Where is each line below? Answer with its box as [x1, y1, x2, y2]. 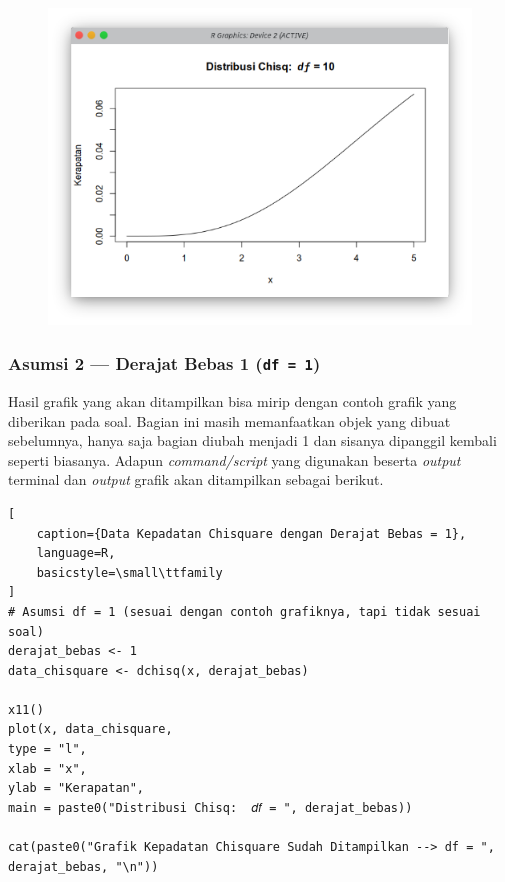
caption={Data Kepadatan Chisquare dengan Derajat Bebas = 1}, [36, 526, 467, 541]
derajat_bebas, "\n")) [8, 859, 159, 874]
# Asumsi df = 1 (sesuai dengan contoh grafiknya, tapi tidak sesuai [8, 604, 481, 619]
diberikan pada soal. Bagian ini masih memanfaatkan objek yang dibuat [8, 410, 451, 431]
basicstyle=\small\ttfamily [36, 565, 223, 580]
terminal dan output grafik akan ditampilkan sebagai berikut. [8, 469, 384, 490]
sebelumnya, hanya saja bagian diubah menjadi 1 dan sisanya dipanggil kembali [8, 430, 497, 451]
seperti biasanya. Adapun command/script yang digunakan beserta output [8, 449, 461, 470]
